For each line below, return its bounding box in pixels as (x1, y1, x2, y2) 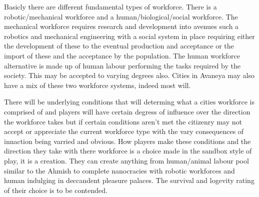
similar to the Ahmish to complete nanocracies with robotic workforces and (4, 165, 235, 175)
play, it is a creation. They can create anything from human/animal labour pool (4, 155, 249, 165)
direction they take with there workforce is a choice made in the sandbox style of (4, 145, 252, 156)
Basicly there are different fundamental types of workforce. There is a (4, 1, 217, 11)
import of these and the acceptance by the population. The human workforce (4, 50, 240, 60)
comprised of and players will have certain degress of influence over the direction (4, 106, 250, 116)
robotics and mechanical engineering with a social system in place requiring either (4, 30, 255, 41)
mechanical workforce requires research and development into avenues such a (4, 21, 239, 31)
